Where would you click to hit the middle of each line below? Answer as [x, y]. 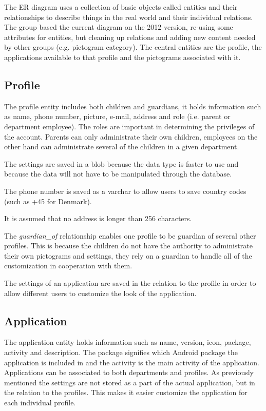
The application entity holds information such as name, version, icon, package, [128, 342]
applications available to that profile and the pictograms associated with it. [122, 57]
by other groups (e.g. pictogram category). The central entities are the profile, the [133, 47]
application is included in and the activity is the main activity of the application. [132, 362]
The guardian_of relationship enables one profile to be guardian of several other [130, 235]
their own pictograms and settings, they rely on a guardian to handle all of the [128, 255]
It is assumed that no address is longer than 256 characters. [98, 218]
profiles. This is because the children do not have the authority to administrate [128, 246]
